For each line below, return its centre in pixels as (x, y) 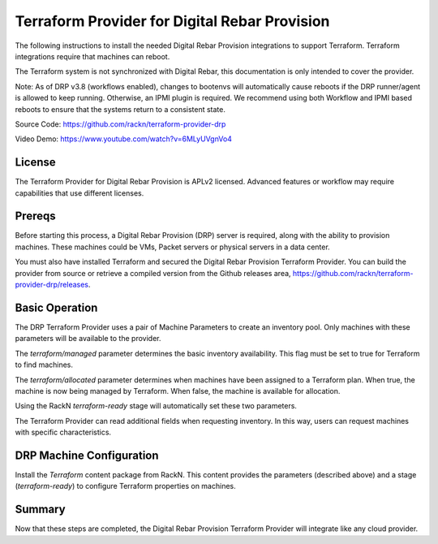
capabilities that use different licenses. (79, 193)
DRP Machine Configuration (87, 455)
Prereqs (35, 216)
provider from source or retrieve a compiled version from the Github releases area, (153, 273)
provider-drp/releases (52, 285)
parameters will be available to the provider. (88, 339)
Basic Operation (56, 307)
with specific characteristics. (63, 432)
